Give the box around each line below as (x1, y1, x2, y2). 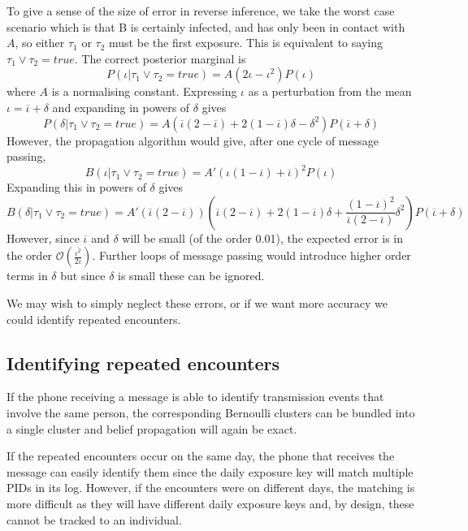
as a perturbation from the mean (248, 83, 412, 100)
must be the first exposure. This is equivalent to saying (109, 34, 383, 51)
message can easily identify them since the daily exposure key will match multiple (6, 463, 414, 480)
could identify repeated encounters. (6, 310, 181, 327)
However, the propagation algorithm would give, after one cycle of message (6, 132, 379, 149)
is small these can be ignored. (118, 267, 265, 284)
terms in (6, 267, 48, 284)
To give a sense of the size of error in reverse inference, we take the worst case (6, 2, 395, 19)
